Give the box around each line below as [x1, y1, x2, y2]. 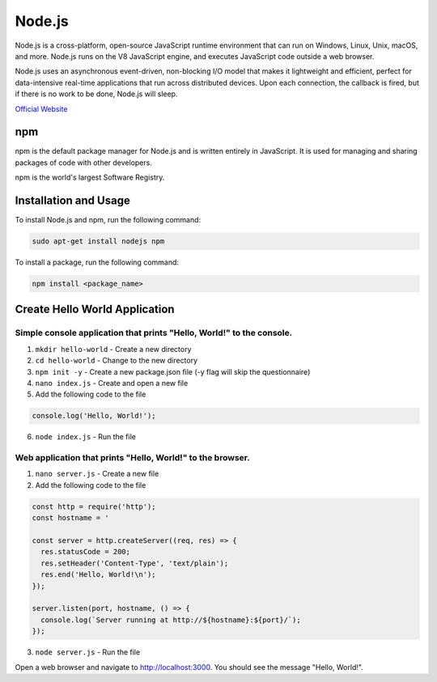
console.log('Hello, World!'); [32, 411, 157, 421]
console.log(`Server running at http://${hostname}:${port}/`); [40, 615, 301, 625]
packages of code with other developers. [15, 158, 153, 167]
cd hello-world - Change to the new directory [35, 356, 198, 366]
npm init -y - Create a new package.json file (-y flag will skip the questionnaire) [35, 366, 311, 376]
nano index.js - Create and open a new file [35, 378, 189, 388]
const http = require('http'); [32, 502, 157, 511]
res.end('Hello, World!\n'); [40, 570, 157, 579]
